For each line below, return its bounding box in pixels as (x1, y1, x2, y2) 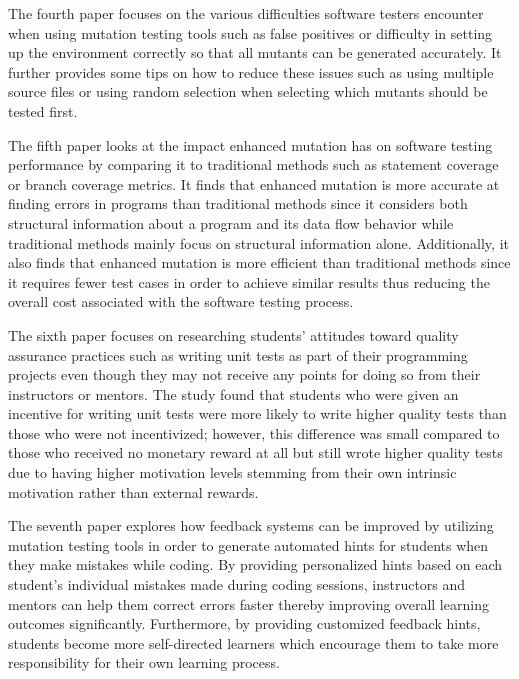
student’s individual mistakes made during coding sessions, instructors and (8, 574, 466, 595)
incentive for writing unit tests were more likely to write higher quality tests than (8, 403, 507, 424)
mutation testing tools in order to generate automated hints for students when (8, 534, 489, 555)
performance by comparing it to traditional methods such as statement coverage (8, 154, 499, 175)
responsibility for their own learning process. (8, 652, 280, 673)
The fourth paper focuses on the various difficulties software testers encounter (8, 3, 484, 23)
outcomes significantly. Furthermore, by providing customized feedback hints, (8, 613, 481, 634)
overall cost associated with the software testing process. (8, 291, 354, 312)
